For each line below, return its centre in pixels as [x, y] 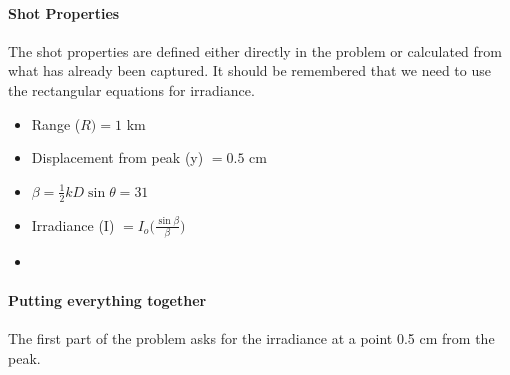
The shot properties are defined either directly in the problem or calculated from [255, 50]
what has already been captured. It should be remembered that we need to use [249, 70]
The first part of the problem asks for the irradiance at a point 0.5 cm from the [251, 338]
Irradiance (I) [73, 224]
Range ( [56, 123]
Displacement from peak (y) [117, 157]
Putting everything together [107, 300]
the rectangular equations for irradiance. [131, 89]
